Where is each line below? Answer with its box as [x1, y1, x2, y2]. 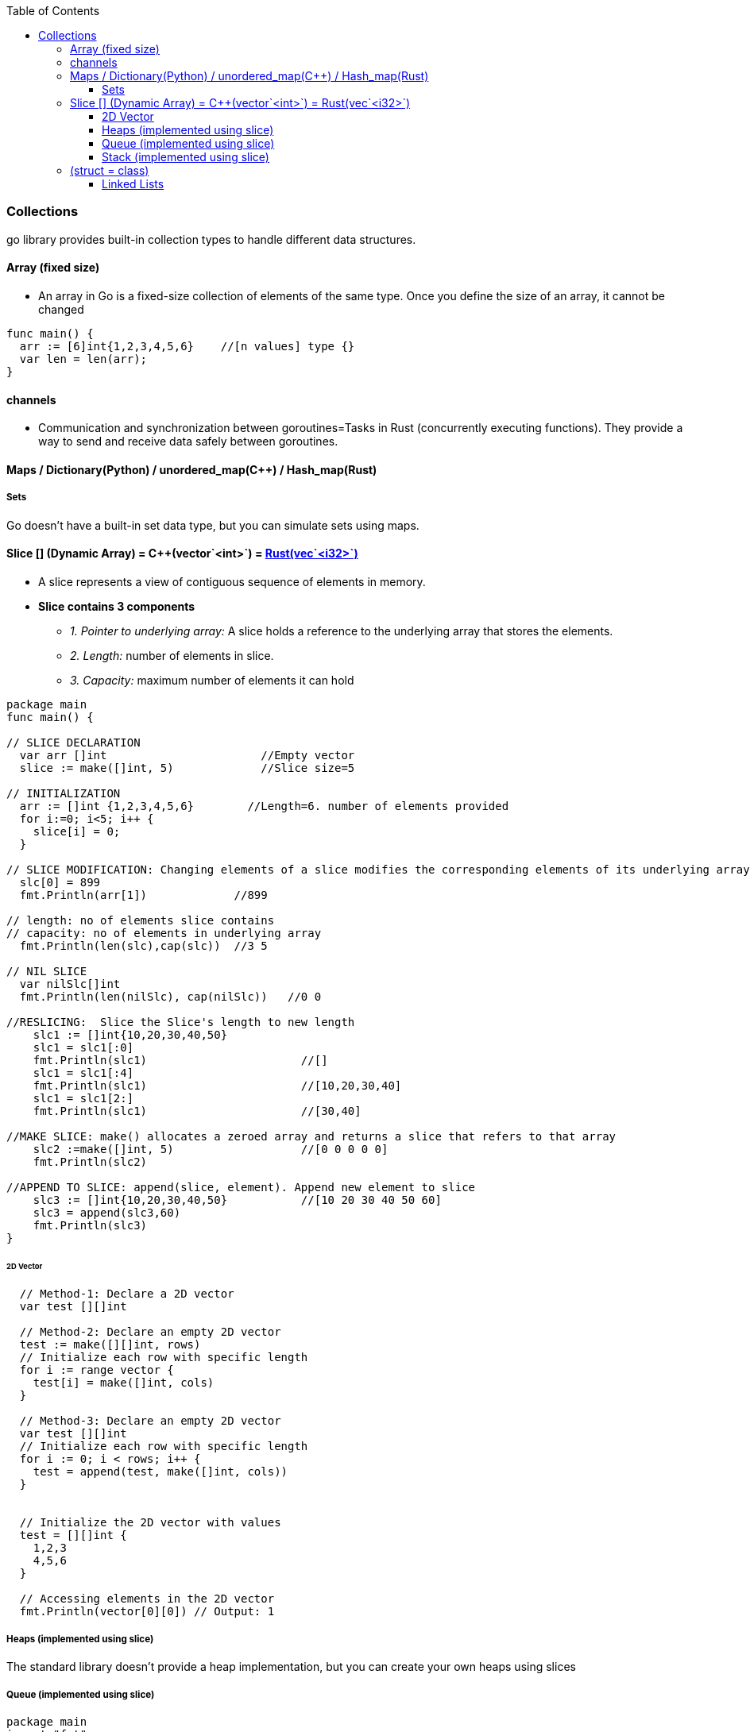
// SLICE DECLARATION [6, 735, 141, 749]
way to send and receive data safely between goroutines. [38, 434, 338, 449]
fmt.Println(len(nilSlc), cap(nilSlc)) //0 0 [19, 989, 322, 1003]
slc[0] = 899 [19, 875, 101, 889]
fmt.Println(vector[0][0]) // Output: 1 [19, 1605, 275, 1618]
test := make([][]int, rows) [19, 1338, 201, 1352]
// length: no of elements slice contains [6, 913, 275, 927]
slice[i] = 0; [33, 824, 121, 838]
